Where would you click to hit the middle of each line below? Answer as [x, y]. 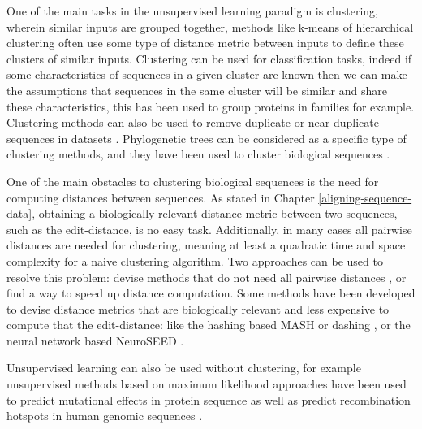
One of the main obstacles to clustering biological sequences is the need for [193, 181]
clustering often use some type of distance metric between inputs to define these [205, 43]
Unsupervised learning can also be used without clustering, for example [184, 368]
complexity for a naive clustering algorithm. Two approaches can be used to [195, 260]
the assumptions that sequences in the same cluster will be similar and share [197, 90]
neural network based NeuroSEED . [95, 340]
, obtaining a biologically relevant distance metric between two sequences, [215, 213]
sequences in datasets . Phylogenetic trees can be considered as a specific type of [207, 138]
